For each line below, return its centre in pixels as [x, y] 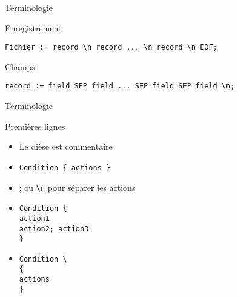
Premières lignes [35, 126]
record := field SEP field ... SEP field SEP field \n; [120, 86]
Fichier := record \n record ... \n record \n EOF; [111, 48]
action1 [34, 218]
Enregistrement [33, 28]
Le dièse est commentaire [66, 146]
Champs [20, 66]
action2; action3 [54, 229]
